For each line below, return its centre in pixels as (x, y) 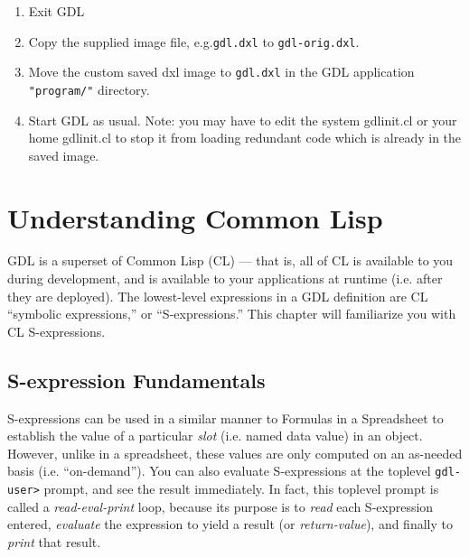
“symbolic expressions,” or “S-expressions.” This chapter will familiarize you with (232, 314)
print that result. (54, 541)
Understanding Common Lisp (195, 217)
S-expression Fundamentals (136, 380)
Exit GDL (56, 11)
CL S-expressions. (56, 331)
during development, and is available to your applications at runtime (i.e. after (225, 278)
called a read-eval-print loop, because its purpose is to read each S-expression (220, 506)
